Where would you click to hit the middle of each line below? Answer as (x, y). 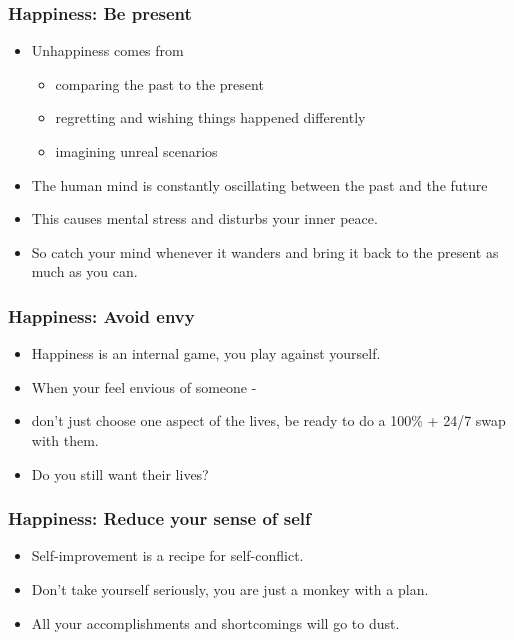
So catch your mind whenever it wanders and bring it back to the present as (265, 251)
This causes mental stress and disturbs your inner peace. (204, 218)
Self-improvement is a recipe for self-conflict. (167, 555)
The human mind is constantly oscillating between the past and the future (259, 184)
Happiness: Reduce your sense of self (159, 518)
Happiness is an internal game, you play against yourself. (206, 353)
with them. (65, 439)
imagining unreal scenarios (136, 151)
